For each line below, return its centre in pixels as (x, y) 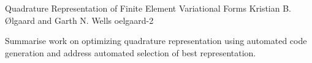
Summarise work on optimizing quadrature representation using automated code (156, 41)
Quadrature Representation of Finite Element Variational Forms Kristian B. (148, 8)
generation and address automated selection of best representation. (131, 52)
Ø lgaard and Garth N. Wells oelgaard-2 (79, 20)
